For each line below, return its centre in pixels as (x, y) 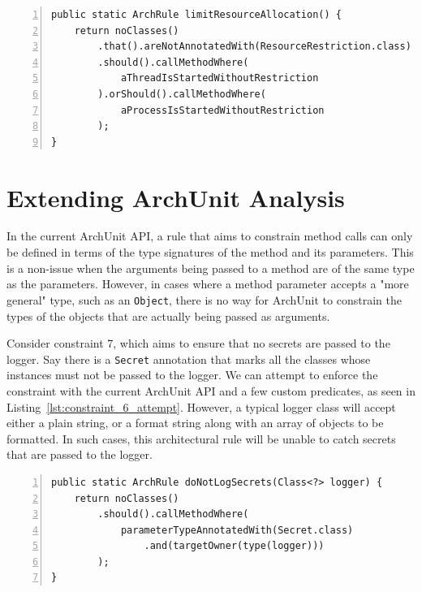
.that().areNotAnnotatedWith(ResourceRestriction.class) (254, 47)
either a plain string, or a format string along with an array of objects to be (195, 423)
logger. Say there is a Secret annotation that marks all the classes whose (189, 359)
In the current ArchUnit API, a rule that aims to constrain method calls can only (210, 236)
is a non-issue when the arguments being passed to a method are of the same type (211, 268)
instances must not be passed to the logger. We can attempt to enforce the (192, 375)
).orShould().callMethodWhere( (182, 94)
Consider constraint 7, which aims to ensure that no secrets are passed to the (198, 343)
